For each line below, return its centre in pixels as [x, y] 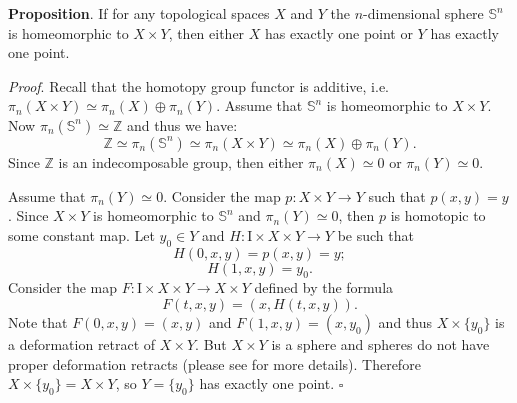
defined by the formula [324, 287]
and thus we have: [182, 124]
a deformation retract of [82, 343]
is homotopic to [438, 215]
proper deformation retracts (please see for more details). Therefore [214, 363]
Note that [38, 321]
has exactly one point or [339, 32]
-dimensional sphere [423, 13]
